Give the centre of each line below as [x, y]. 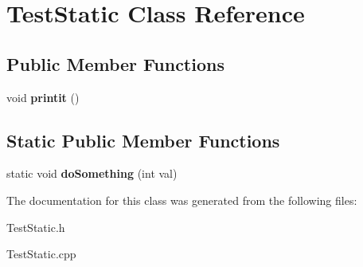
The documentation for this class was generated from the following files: [182, 200]
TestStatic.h [36, 227]
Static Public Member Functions [143, 140]
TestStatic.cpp [41, 254]
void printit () [43, 97]
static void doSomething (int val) [92, 173]
